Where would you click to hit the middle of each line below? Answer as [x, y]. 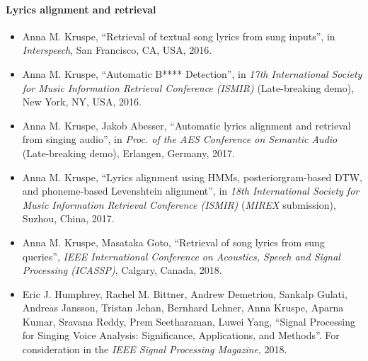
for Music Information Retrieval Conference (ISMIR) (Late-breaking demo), [188, 87]
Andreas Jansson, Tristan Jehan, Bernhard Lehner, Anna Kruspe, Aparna [183, 308]
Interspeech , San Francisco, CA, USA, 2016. [117, 50]
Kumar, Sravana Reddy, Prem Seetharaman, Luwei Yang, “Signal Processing [189, 321]
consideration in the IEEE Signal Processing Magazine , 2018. [155, 349]
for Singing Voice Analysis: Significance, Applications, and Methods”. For [181, 335]
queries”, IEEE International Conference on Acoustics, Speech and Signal [181, 256]
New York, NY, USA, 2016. [82, 102]
